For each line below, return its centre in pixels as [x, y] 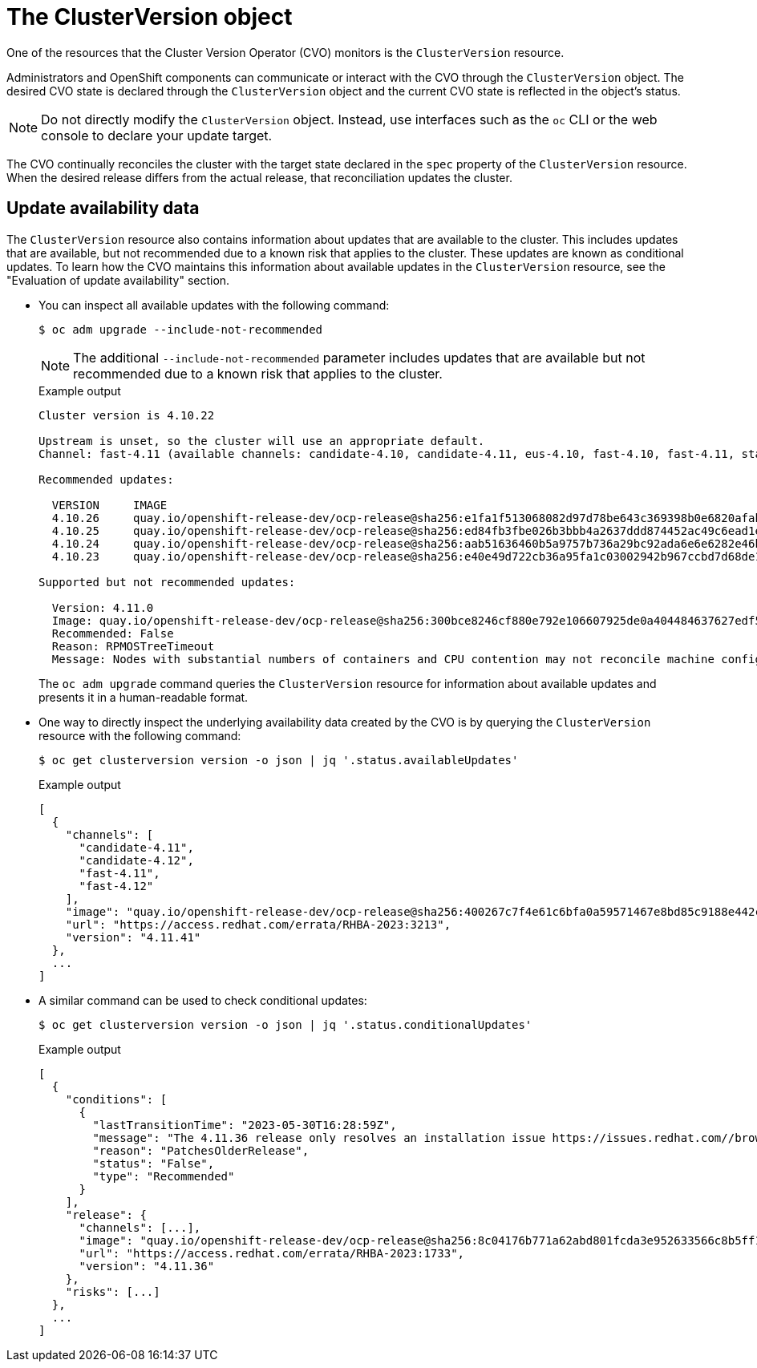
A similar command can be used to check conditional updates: [203, 1000]
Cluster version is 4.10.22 [127, 415]
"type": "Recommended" [164, 1176]
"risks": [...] [113, 1291]
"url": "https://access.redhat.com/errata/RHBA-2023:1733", [272, 1253]
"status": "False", [154, 1163]
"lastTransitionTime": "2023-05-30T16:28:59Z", [245, 1125]
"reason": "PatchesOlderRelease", [201, 1150]
